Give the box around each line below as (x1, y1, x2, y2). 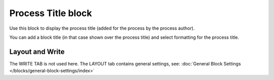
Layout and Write (9, 47, 65, 56)
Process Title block (9, 8, 92, 19)
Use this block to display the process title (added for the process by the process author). (9, 25, 195, 31)
